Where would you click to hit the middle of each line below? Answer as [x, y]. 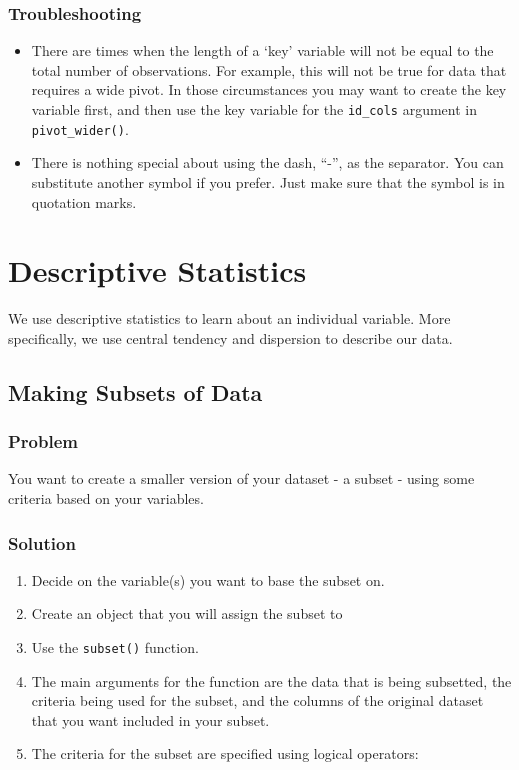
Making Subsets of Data [135, 391]
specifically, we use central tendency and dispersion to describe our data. [230, 337]
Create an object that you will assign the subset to [187, 613]
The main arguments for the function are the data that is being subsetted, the [271, 680]
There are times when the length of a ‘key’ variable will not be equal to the [262, 50]
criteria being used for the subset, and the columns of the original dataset [257, 700]
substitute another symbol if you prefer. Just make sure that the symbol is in [268, 181]
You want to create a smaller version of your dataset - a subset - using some [241, 478]
